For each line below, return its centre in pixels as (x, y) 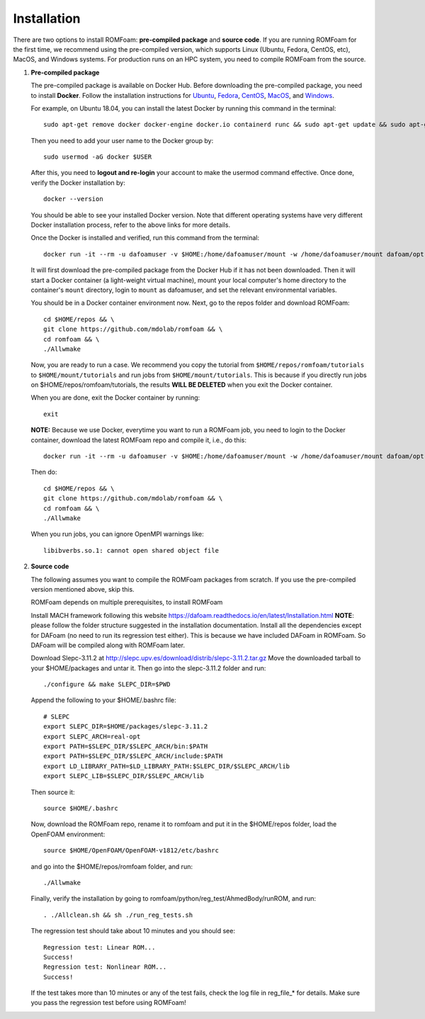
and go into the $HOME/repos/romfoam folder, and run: (112, 866)
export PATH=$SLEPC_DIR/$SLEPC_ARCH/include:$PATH (133, 756)
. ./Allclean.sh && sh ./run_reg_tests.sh (118, 915)
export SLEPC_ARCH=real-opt (92, 736)
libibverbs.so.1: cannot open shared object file (131, 550)
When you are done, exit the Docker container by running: (115, 398)
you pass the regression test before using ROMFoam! (109, 1003)
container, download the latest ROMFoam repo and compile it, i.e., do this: (139, 440)
